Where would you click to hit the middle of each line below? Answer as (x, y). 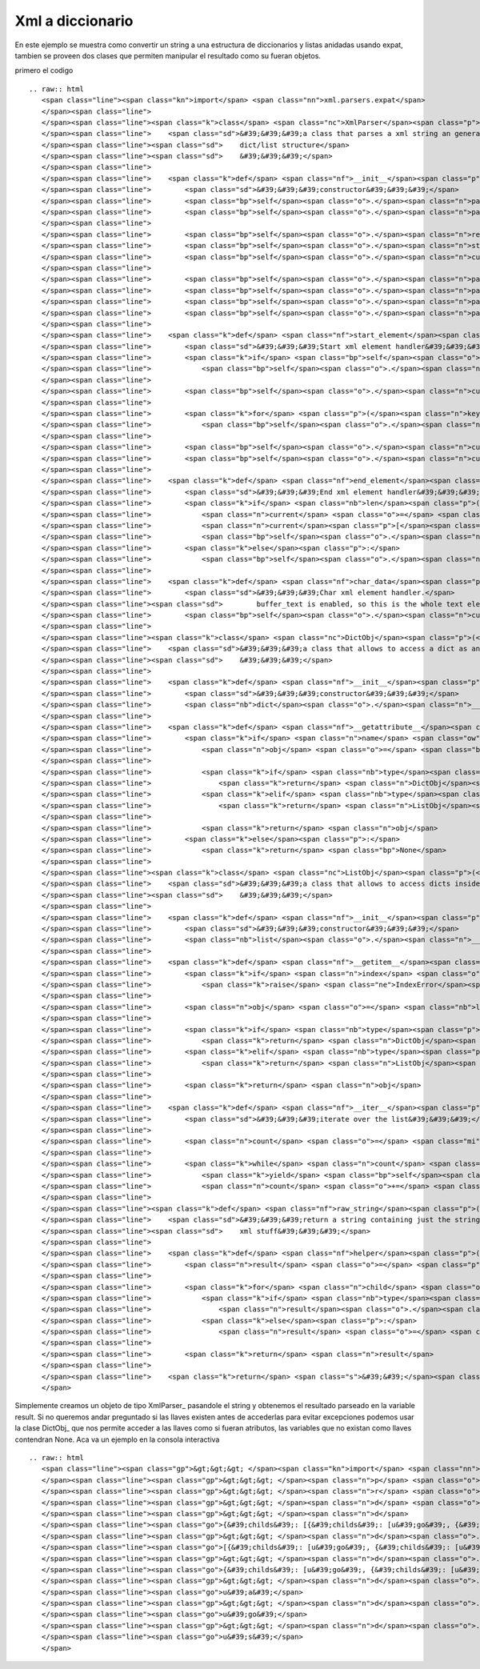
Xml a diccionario (74, 21)
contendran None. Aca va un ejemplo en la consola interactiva (117, 1439)
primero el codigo (44, 70)
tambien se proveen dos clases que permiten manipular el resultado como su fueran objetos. (168, 55)
